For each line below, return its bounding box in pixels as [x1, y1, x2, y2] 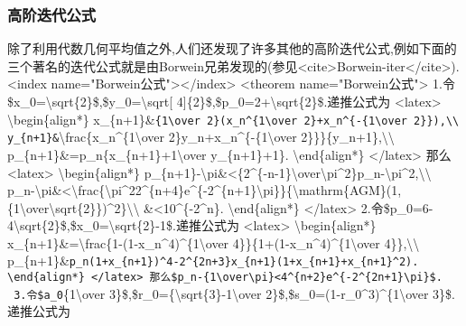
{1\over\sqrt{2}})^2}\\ [7, 198, 140, 217]
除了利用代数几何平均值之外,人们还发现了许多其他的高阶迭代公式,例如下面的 [7, 39, 457, 58]
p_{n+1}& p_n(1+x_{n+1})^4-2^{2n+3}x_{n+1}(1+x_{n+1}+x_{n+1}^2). [7, 251, 419, 270]
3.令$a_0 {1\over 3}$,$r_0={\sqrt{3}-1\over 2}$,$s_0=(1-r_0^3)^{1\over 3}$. [14, 284, 456, 303]
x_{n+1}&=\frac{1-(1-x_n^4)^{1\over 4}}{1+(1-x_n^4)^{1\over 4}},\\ [7, 233, 420, 252]
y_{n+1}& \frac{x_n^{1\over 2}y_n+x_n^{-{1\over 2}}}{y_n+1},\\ [7, 127, 395, 146]
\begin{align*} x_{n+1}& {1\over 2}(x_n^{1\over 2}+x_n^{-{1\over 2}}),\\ [7, 109, 460, 128]
